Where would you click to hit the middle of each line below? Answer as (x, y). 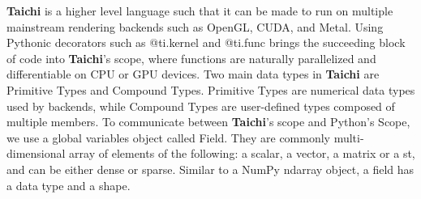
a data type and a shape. (69, 185)
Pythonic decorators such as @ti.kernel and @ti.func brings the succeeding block (206, 42)
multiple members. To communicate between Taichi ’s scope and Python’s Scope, (208, 122)
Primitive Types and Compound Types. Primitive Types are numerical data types (211, 89)
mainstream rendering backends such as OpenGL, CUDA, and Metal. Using (195, 26)
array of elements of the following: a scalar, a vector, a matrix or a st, (242, 153)
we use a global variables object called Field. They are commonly (168, 137)
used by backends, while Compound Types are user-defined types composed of (201, 106)
